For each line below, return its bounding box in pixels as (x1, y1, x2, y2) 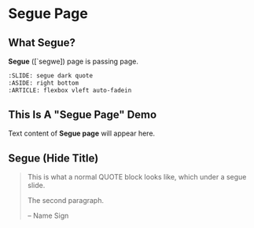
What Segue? (8, 36, 76, 49)
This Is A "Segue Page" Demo (8, 108, 157, 121)
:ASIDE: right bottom (8, 79, 79, 87)
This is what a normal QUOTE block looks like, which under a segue (27, 172, 247, 182)
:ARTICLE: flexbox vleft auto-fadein (8, 86, 132, 94)
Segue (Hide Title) (8, 151, 99, 165)
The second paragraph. (27, 196, 105, 205)
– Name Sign (27, 211, 69, 220)
